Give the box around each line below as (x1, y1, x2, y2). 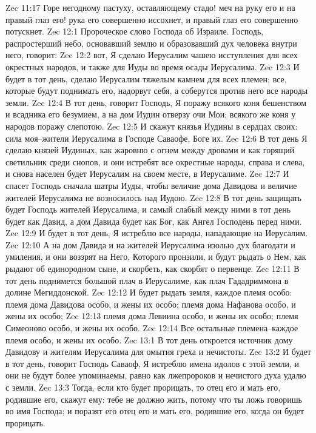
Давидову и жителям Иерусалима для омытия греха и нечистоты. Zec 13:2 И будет (5, 345, 311, 358)
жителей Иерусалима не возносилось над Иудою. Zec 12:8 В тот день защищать (5, 191, 301, 203)
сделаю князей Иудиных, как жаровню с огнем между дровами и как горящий (5, 144, 295, 156)
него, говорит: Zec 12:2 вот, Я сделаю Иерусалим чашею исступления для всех (5, 48, 298, 61)
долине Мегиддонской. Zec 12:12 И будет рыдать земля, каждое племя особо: (5, 286, 292, 299)
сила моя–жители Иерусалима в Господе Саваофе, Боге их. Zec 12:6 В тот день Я (5, 131, 308, 144)
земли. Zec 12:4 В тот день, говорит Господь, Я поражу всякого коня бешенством (5, 96, 307, 108)
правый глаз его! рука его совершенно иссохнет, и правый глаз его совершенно (5, 13, 298, 25)
